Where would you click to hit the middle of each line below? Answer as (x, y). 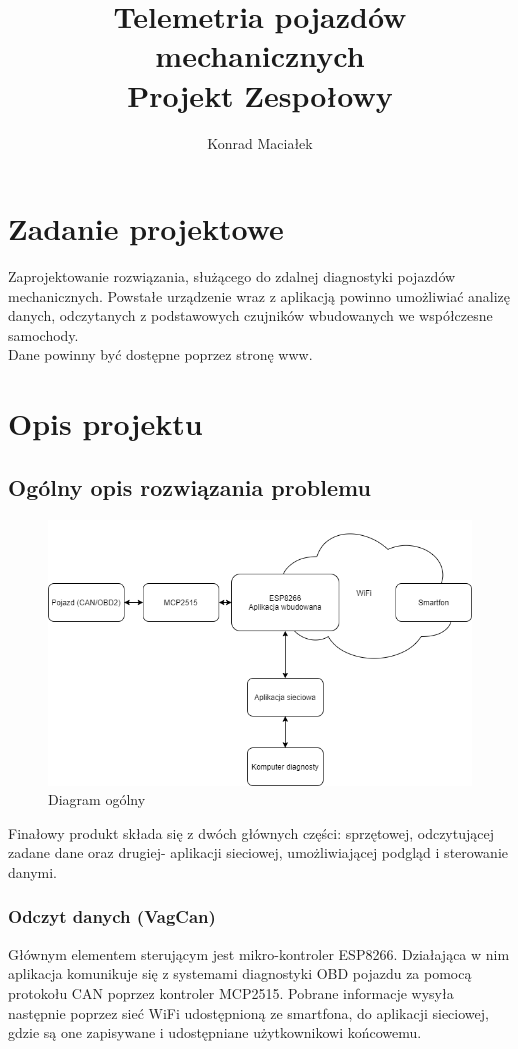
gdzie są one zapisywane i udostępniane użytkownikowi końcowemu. (215, 1032)
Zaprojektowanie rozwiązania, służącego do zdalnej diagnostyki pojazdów (232, 276)
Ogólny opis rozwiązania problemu (189, 486)
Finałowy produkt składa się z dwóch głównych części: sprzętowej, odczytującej (251, 832)
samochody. (43, 334)
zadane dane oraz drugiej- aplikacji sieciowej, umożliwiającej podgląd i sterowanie (258, 852)
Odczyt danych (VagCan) (112, 916)
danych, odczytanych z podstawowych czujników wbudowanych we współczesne (250, 315)
